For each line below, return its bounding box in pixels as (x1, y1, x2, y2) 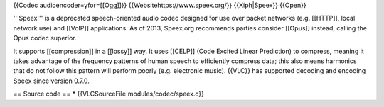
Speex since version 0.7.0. (13, 77, 90, 85)
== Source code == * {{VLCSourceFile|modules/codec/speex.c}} (13, 89, 204, 98)
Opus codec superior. (13, 34, 77, 43)
